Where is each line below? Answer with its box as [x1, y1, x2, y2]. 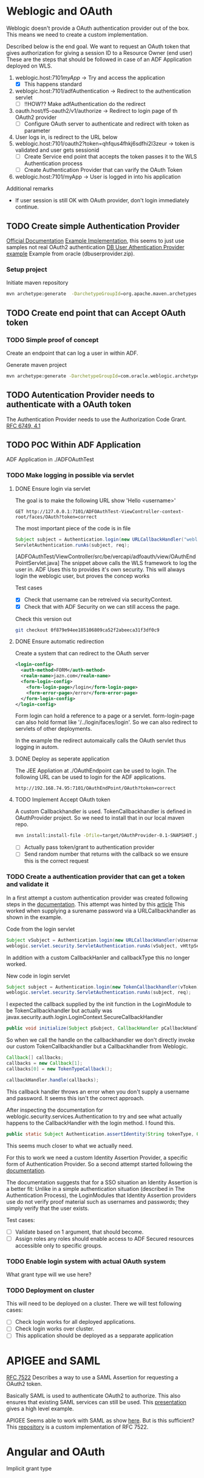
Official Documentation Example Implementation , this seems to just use [6, 237, 185, 244]
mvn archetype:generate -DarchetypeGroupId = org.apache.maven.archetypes [6, 291, 197, 297]
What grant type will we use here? [6, 1271, 92, 1278]
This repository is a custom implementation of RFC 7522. [6, 1423, 149, 1430]
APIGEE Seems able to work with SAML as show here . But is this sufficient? [6, 1417, 195, 1424]
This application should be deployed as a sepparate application [15, 1332, 174, 1339]
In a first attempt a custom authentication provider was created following [6, 894, 188, 901]
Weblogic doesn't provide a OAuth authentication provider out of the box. [6, 24, 190, 32]
